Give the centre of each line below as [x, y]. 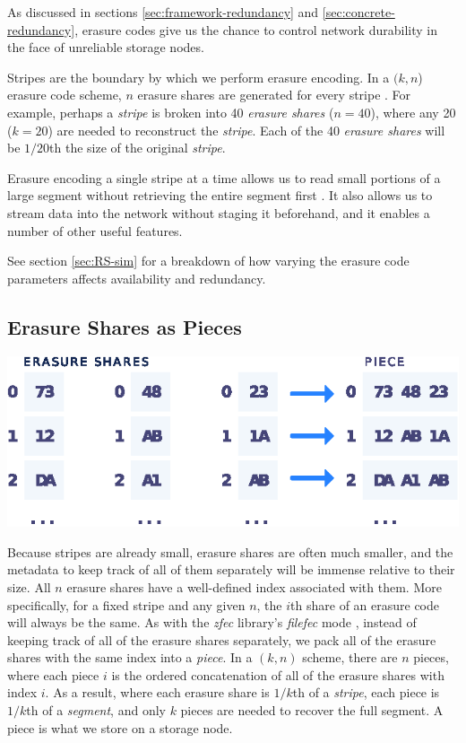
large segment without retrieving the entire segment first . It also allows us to [220, 195]
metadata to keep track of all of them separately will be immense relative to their [231, 569]
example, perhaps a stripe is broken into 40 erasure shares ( [171, 112]
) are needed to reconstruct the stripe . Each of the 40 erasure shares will [246, 130]
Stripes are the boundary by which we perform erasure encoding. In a [198, 77]
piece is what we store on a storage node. [120, 727]
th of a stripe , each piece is [366, 692]
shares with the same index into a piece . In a [130, 657]
